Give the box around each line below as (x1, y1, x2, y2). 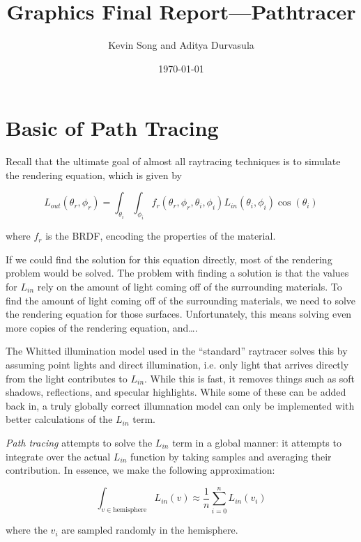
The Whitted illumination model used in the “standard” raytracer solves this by (6, 343, 348, 358)
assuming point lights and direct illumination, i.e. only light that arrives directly (6, 357, 349, 371)
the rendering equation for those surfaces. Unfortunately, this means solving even (6, 307, 352, 321)
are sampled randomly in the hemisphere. (61, 522, 238, 537)
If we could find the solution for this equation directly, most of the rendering (6, 251, 332, 266)
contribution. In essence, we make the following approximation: (6, 463, 275, 477)
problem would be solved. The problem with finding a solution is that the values (6, 265, 349, 280)
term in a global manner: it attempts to (172, 435, 341, 449)
